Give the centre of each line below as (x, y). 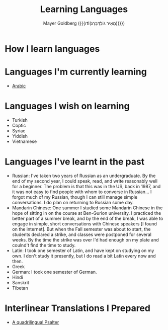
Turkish (20, 120)
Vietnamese (24, 141)
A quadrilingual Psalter (35, 322)
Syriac (19, 131)
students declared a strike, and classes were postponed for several (82, 234)
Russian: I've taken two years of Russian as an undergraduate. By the (84, 176)
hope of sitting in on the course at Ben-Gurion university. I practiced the (87, 213)
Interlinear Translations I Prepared (77, 308)
